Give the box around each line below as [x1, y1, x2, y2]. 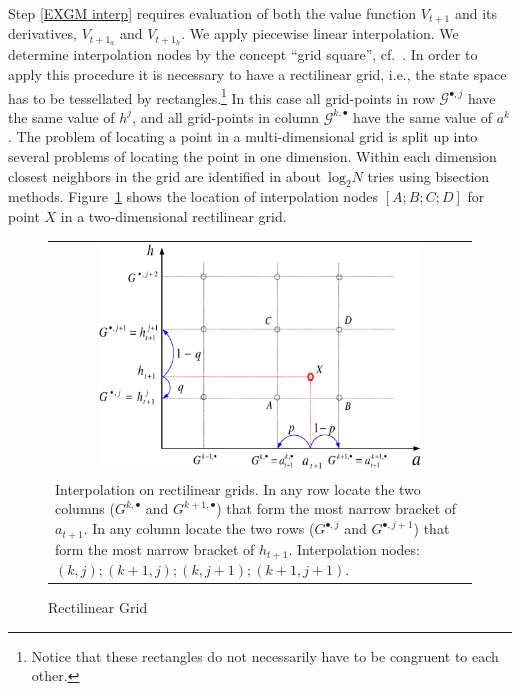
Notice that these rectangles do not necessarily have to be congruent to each [31, 645, 499, 666]
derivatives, [8, 23, 77, 44]
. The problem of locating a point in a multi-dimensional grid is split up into [8, 126, 478, 147]
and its [454, 3, 498, 23]
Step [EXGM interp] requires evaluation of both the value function [8, 3, 417, 23]
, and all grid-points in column [132, 106, 320, 127]
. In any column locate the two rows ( [83, 518, 315, 539]
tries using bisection [367, 165, 490, 186]
